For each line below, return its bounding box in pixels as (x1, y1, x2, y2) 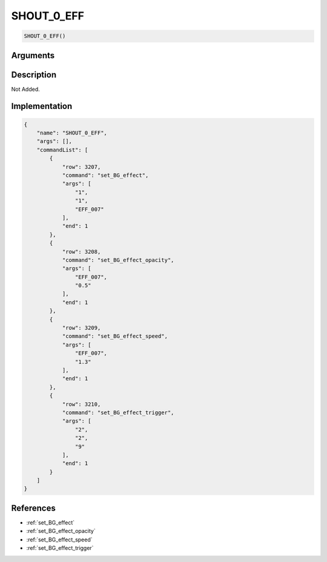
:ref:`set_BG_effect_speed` (26, 536, 93, 543)
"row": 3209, (62, 325, 101, 331)
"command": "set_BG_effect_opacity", (62, 256, 174, 263)
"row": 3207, (62, 164, 101, 170)
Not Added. (11, 85, 41, 93)
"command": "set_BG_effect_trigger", (62, 409, 174, 416)
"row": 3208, (62, 248, 101, 255)
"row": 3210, (62, 400, 101, 408)
